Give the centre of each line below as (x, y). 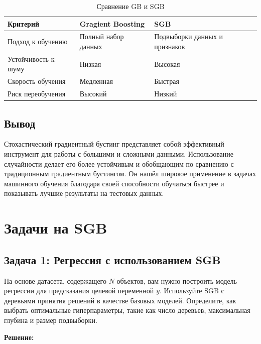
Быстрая (167, 81)
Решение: (19, 337)
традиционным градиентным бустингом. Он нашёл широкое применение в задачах (130, 174)
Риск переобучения (37, 94)
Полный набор (102, 36)
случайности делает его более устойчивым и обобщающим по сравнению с (119, 163)
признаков (170, 46)
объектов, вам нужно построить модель (177, 280)
